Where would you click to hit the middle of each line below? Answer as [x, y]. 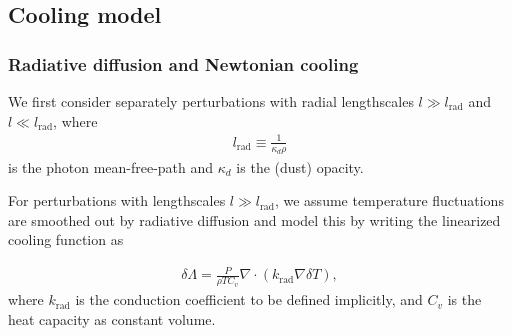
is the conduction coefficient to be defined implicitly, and [249, 299]
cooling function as [66, 239]
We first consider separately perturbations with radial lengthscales [211, 101]
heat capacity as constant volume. [112, 318]
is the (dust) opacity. [300, 166]
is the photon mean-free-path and [111, 166]
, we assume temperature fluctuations [389, 200]
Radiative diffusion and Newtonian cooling [183, 63]
